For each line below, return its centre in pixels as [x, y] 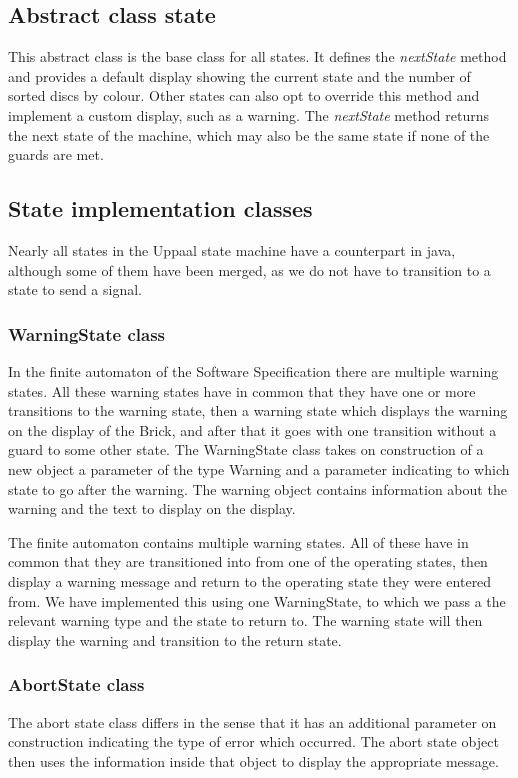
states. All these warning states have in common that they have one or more [242, 390]
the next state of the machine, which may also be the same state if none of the [249, 134]
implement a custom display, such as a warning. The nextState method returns [248, 114]
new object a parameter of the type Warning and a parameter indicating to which [259, 468]
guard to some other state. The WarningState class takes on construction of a [246, 449]
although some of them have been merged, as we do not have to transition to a [249, 269]
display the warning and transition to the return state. [175, 639]
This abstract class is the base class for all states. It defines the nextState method [257, 56]
